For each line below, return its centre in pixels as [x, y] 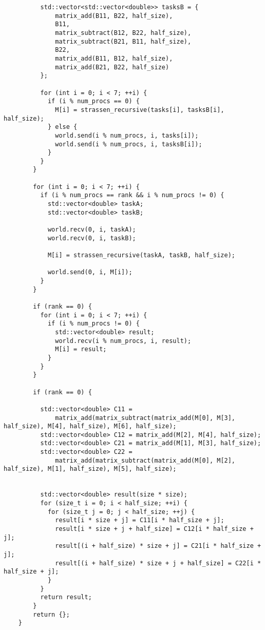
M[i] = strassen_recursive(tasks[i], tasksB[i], [140, 110]
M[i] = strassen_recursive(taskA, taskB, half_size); [141, 255]
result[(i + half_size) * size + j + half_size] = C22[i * [158, 563]
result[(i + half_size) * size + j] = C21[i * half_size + [158, 546]
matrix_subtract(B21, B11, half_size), [123, 41]
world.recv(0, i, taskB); [92, 238]
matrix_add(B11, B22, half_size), [114, 16]
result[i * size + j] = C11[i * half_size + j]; [140, 520]
